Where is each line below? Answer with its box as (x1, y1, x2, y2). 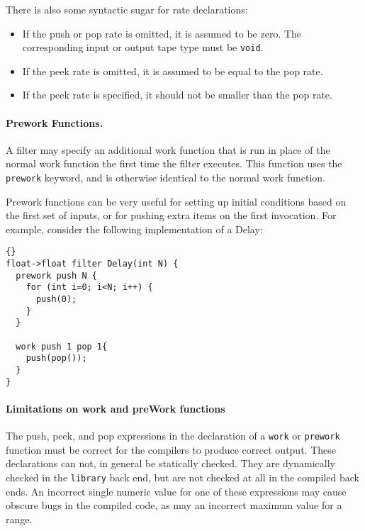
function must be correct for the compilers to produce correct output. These (6, 442, 336, 457)
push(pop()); (26, 353, 87, 364)
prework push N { (16, 270, 97, 281)
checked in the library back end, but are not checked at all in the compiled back (6, 469, 359, 484)
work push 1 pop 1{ (16, 341, 108, 352)
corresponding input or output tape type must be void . (22, 40, 264, 55)
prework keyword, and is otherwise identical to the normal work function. (6, 170, 325, 185)
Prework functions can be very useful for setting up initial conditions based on (6, 194, 347, 208)
